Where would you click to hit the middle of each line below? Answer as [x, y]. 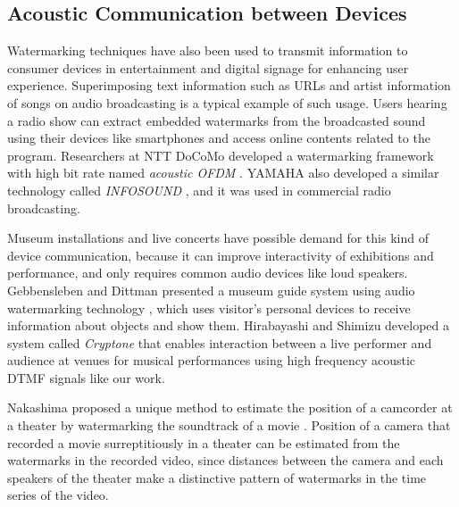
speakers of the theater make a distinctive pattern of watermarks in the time [217, 477]
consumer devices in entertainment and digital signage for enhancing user [208, 67]
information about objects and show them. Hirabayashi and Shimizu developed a [229, 325]
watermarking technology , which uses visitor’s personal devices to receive [209, 308]
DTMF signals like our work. [86, 377]
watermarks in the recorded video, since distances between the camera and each [225, 460]
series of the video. [58, 495]
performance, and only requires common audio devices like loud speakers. [208, 273]
